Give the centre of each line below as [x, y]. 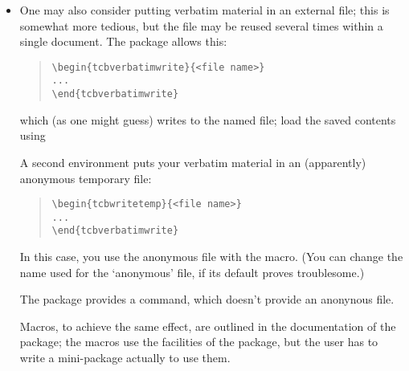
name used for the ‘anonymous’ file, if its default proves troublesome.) [192, 272]
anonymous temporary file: [86, 178]
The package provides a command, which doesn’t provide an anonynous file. [207, 299]
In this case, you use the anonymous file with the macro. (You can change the [211, 257]
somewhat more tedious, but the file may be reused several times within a [201, 25]
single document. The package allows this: [123, 41]
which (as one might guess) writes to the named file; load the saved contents [208, 119]
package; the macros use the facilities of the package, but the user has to [199, 342]
